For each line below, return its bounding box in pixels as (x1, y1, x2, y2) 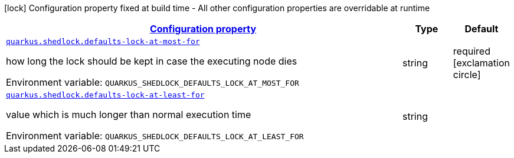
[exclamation (453, 56, 510, 69)
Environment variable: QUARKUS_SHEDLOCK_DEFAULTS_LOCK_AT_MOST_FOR (6, 76, 299, 88)
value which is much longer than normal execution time (6, 109, 251, 120)
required (453, 45, 490, 57)
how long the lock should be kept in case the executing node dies (6, 55, 297, 67)
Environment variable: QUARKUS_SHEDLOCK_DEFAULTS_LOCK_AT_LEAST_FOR (6, 130, 304, 142)
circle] (453, 68, 481, 80)
